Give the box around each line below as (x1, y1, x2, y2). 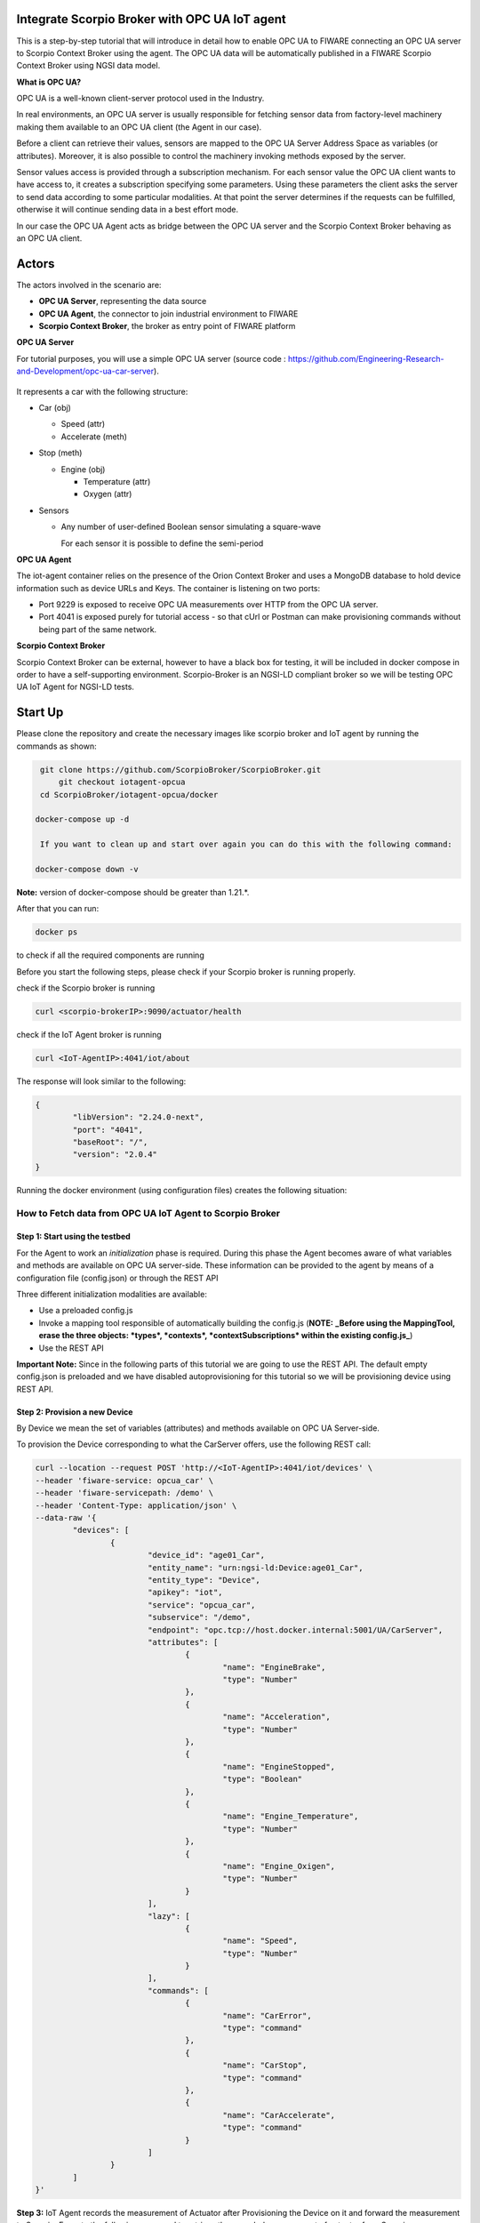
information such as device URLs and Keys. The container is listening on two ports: (16, 582, 321, 593)
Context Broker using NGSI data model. (16, 60, 161, 71)
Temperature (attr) (83, 476, 151, 486)
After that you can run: (16, 903, 100, 914)
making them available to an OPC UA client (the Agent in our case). (16, 121, 262, 132)
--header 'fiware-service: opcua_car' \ (35, 1475, 213, 1485)
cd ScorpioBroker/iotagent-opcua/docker (40, 790, 219, 799)
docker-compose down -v (35, 863, 140, 874)
